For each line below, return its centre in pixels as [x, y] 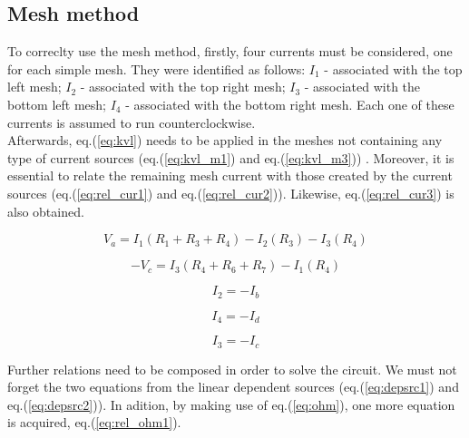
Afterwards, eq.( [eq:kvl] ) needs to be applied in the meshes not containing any [225, 140]
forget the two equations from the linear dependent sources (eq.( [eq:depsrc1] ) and [233, 387]
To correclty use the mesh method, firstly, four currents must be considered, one [230, 51]
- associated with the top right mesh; [183, 87]
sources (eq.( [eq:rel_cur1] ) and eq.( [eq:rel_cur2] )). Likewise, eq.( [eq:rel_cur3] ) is [231, 193]
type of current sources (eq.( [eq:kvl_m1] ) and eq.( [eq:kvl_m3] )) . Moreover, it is [231, 157]
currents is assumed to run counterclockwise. [132, 122]
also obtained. [46, 211]
